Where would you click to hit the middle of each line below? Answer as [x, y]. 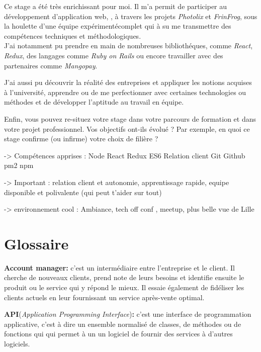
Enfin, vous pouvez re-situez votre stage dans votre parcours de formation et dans [130, 118]
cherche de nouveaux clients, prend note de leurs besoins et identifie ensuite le [124, 277]
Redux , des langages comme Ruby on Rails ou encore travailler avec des [114, 55]
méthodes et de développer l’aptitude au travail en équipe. [94, 102]
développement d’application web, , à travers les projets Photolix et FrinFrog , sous [131, 16]
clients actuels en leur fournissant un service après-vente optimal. [104, 297]
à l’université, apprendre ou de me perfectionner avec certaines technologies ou [125, 92]
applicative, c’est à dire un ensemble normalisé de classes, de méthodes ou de [123, 324]
